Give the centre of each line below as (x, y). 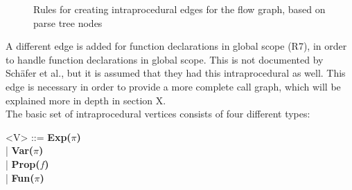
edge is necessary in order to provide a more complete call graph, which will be (173, 86)
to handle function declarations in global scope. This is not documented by (165, 59)
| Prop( (23, 163)
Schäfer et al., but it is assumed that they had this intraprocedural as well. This (176, 73)
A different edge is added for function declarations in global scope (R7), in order (176, 46)
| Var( (20, 150)
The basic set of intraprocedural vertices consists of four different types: (158, 114)
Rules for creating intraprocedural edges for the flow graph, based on (179, 9)
